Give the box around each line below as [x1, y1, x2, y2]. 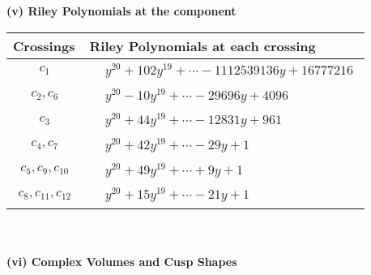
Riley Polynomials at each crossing [89, 36, 316, 55]
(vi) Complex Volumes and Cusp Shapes [6, 252, 237, 269]
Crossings [13, 36, 75, 55]
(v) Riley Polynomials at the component [6, 2, 237, 19]
